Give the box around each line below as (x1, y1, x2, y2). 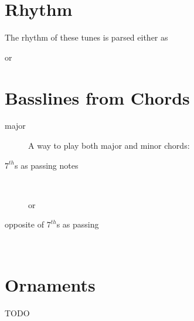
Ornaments (5, 272, 96, 296)
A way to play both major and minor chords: (28, 139, 190, 152)
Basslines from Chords (5, 85, 190, 109)
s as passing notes (14, 159, 79, 171)
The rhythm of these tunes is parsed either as (5, 31, 168, 44)
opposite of (5, 218, 44, 230)
